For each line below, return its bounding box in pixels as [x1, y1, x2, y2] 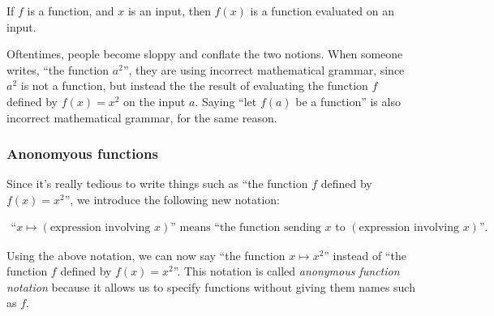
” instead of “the [324, 246, 406, 263]
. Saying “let [195, 92, 257, 109]
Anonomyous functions [6, 143, 158, 164]
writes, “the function [6, 61, 110, 78]
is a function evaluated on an [250, 2, 395, 19]
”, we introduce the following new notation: [64, 190, 280, 207]
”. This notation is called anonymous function [173, 263, 400, 280]
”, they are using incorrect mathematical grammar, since [122, 61, 405, 78]
